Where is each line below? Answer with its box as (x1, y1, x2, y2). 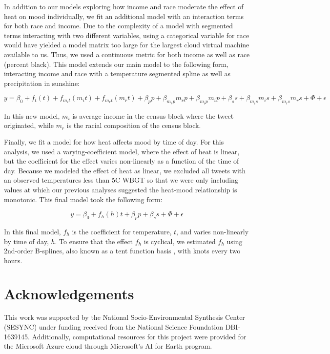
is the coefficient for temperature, (72, 226, 172, 236)
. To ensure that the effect (55, 236, 133, 246)
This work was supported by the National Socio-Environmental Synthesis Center (4, 312, 245, 322)
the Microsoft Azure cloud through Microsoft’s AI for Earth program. (4, 341, 212, 351)
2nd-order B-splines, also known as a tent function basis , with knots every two (4, 246, 241, 256)
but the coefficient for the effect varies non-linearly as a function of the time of (4, 156, 239, 166)
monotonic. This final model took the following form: (4, 194, 163, 204)
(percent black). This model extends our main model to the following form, (4, 59, 228, 69)
